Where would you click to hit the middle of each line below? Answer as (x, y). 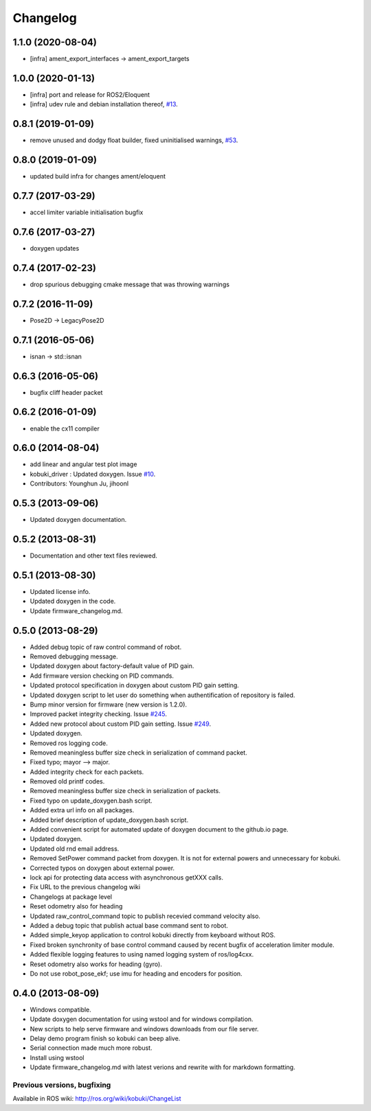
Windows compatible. (61, 1009)
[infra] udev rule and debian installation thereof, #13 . (104, 104)
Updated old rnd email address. (75, 849)
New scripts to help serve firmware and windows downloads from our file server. (144, 1029)
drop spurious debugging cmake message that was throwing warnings (130, 284)
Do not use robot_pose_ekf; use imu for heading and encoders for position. (136, 973)
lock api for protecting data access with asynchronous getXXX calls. (126, 877)
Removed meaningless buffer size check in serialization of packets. (125, 791)
